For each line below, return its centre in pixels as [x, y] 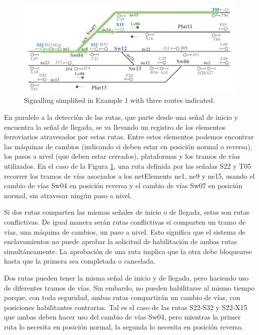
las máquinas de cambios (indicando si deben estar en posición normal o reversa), [128, 146]
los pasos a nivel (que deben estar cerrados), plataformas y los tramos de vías [122, 156]
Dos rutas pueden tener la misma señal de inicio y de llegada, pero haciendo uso [127, 277]
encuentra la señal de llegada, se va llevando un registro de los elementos [115, 127]
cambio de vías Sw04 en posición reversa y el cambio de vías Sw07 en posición [123, 185]
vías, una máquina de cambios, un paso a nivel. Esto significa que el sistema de [125, 231]
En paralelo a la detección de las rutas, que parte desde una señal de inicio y [121, 117]
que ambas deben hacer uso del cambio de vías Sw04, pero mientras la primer [123, 317]
